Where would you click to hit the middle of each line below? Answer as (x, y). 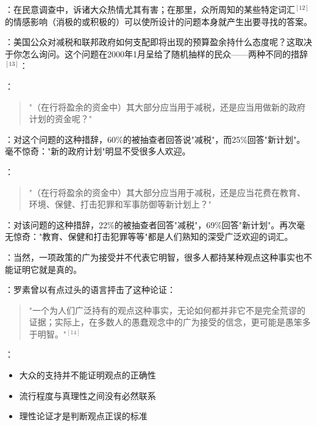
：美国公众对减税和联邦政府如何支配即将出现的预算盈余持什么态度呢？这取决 (158, 42)
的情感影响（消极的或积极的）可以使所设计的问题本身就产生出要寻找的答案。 (158, 21)
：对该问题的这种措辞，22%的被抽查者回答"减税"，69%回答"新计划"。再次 (151, 224)
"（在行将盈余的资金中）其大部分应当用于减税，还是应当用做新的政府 (167, 106)
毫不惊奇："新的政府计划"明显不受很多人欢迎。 (98, 151)
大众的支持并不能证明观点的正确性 (87, 375)
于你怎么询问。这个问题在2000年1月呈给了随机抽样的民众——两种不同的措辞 (156, 53)
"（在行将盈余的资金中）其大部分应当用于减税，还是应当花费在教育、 (167, 192)
